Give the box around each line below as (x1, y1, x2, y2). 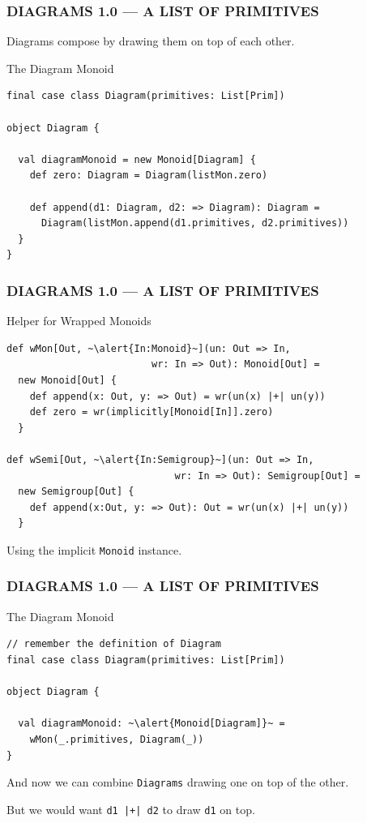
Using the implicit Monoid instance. (6, 541, 182, 558)
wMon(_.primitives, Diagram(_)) (29, 733, 204, 745)
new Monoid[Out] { (18, 374, 117, 386)
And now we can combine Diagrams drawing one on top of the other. (6, 774, 349, 791)
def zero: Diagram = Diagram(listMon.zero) (29, 169, 268, 182)
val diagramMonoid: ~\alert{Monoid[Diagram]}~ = (18, 718, 285, 730)
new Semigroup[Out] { (18, 486, 134, 498)
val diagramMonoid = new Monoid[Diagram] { (18, 153, 256, 165)
